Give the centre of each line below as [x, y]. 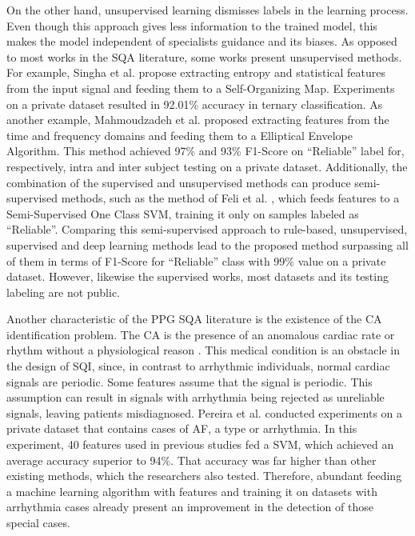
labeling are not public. [64, 292]
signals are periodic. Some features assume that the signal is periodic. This [190, 381]
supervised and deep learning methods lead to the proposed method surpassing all [207, 244]
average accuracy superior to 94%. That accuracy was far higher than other [192, 460]
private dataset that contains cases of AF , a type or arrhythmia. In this [182, 428]
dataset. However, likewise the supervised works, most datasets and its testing [198, 276]
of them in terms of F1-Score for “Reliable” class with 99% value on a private [196, 260]
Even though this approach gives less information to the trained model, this [192, 25]
